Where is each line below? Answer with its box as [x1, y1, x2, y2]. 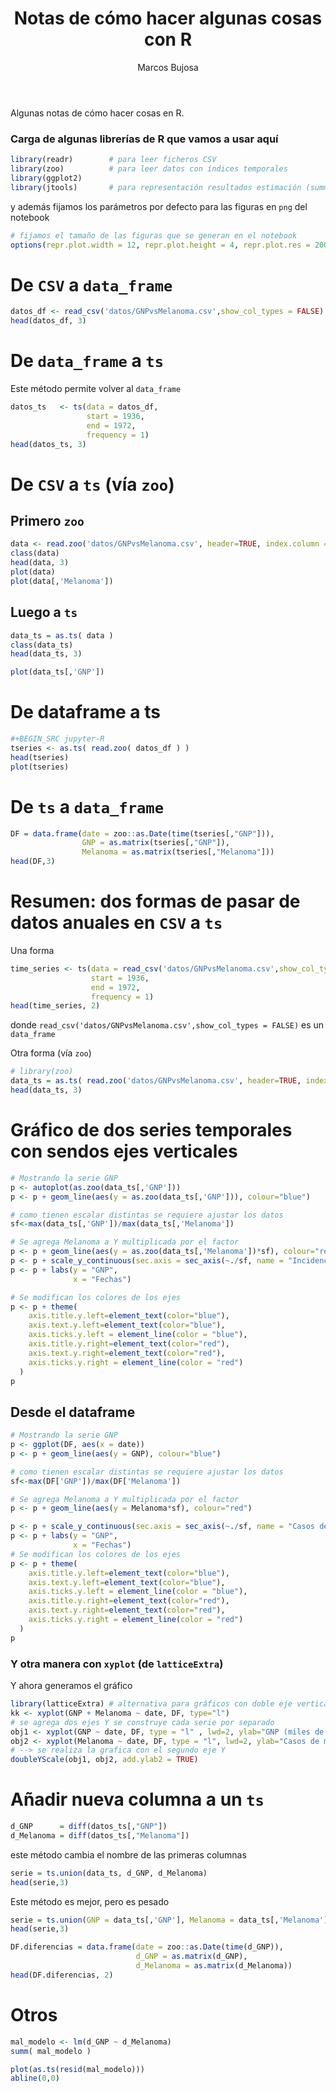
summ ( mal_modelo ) [10, 2046, 92, 2056]
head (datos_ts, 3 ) [10, 439, 87, 449]
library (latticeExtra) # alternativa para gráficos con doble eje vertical [10, 1699, 333, 1709]
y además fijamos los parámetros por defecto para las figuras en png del [10, 200, 308, 212]
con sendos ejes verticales [10, 1140, 238, 1163]
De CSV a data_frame [10, 273, 173, 296]
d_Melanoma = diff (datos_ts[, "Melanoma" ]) [10, 1830, 190, 1841]
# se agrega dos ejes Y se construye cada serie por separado [10, 1717, 275, 1727]
